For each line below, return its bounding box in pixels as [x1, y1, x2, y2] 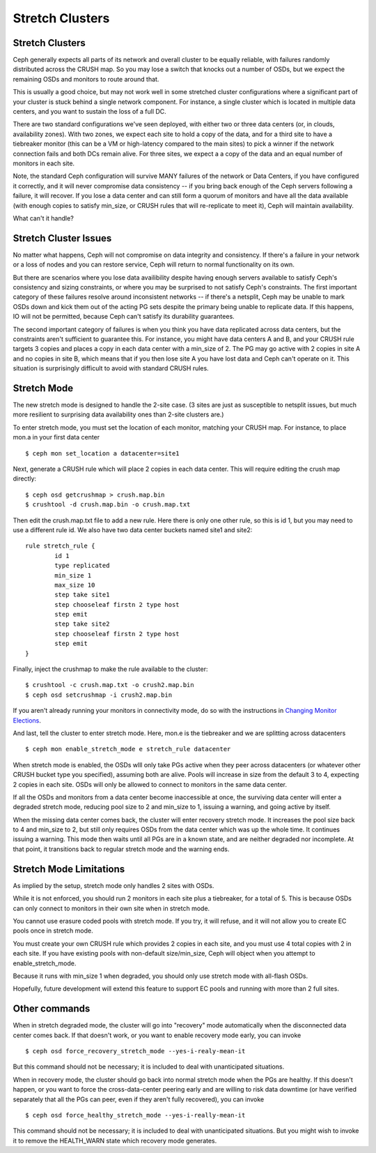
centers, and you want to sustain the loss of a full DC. [13, 107, 166, 116]
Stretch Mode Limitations [13, 863, 125, 875]
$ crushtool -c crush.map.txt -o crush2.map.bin [25, 681, 194, 689]
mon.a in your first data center [13, 433, 100, 442]
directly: [13, 474, 37, 483]
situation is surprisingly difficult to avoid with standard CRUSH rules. [13, 364, 209, 372]
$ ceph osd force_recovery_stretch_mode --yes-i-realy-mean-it [25, 1047, 246, 1055]
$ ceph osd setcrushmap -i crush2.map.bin [25, 691, 173, 699]
